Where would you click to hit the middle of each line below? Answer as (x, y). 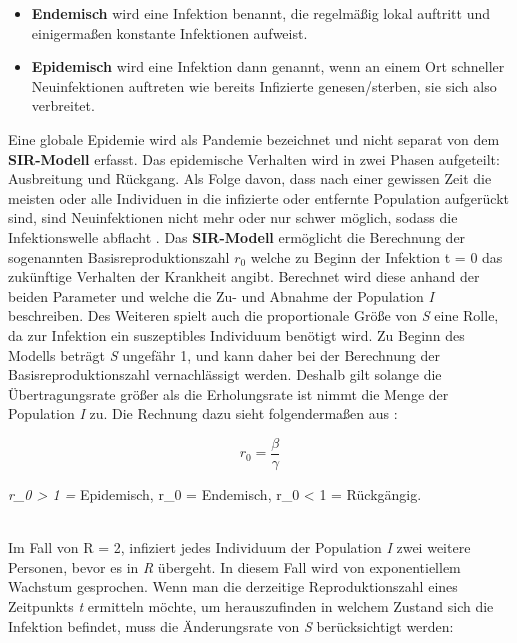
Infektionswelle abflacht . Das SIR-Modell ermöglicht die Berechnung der (237, 236)
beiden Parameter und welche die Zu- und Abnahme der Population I (221, 295)
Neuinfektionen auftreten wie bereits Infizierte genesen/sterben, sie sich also (264, 85)
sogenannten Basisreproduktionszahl (119, 256)
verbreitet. (63, 105)
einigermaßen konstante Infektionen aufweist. (169, 32)
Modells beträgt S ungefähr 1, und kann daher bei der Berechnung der (224, 354)
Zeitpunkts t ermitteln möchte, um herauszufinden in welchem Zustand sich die (251, 605)
